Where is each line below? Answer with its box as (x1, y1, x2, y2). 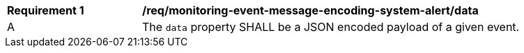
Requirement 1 (7, 3, 84, 17)
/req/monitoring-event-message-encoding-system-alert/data (142, 3, 479, 17)
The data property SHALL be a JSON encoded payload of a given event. (142, 20, 520, 34)
